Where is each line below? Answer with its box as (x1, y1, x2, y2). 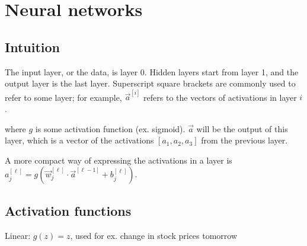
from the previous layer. (201, 134, 288, 146)
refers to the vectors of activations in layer (143, 91, 297, 103)
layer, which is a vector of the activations (5, 134, 154, 146)
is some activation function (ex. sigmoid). (35, 122, 186, 135)
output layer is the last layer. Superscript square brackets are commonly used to (5, 77, 296, 90)
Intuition (5, 37, 60, 56)
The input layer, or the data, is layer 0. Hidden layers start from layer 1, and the (5, 65, 299, 78)
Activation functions (5, 201, 132, 219)
